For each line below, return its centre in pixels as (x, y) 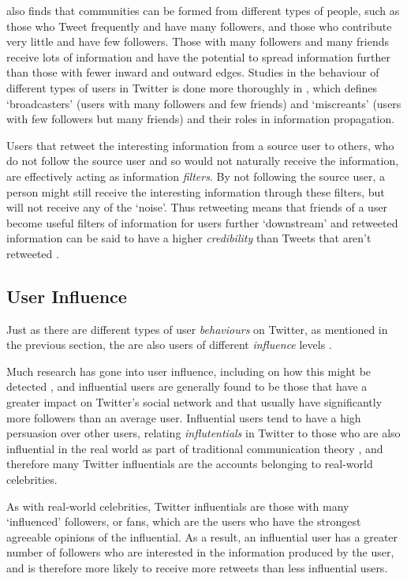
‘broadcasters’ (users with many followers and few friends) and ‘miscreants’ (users (204, 103)
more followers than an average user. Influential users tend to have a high (184, 417)
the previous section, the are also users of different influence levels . (169, 345)
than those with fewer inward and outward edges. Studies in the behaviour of (193, 72)
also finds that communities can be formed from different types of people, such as (203, 10)
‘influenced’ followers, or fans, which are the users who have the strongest (184, 521)
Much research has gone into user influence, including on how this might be (189, 371)
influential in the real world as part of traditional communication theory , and (195, 448)
